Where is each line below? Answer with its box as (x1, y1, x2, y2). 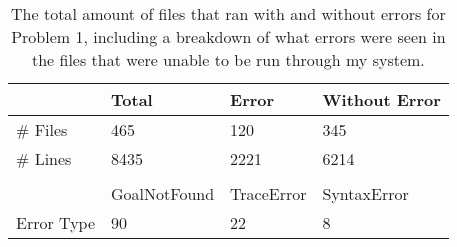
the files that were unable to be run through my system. (31, 48, 425, 71)
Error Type (16, 211, 96, 234)
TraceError (230, 182, 307, 205)
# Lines (16, 147, 72, 170)
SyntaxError (322, 182, 409, 205)
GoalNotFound (111, 182, 215, 205)
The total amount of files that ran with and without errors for (11, 2, 446, 25)
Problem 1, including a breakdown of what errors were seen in (11, 25, 446, 48)
